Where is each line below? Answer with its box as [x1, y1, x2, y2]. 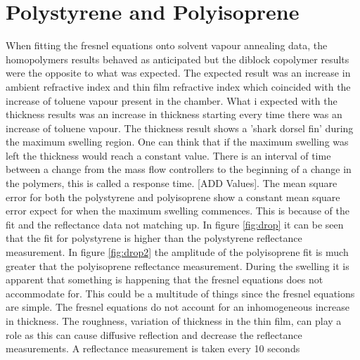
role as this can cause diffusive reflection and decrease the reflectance [6, 327, 302, 342]
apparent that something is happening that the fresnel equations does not [6, 272, 323, 287]
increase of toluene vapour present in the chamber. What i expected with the [6, 93, 337, 108]
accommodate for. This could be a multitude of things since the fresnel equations [6, 285, 355, 300]
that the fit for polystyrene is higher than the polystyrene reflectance [6, 231, 302, 245]
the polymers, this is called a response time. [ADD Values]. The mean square [6, 176, 337, 191]
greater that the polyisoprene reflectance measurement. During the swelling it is [6, 258, 349, 273]
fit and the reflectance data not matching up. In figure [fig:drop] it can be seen [6, 217, 344, 231]
